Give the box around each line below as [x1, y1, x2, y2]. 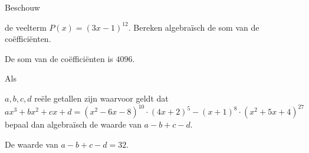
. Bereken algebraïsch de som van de [128, 21, 259, 33]
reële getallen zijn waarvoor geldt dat [34, 92, 169, 104]
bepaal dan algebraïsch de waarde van [5, 118, 142, 131]
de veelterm [5, 21, 47, 33]
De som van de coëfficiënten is [5, 52, 113, 64]
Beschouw [5, 1, 40, 13]
